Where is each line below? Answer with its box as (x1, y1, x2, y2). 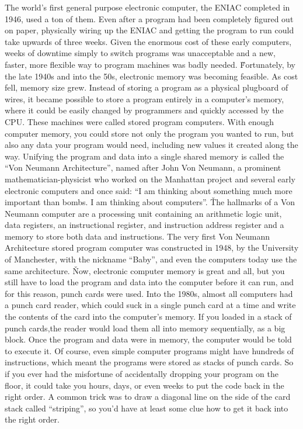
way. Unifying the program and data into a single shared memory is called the (5, 150, 284, 162)
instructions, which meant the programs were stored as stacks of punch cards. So (5, 356, 294, 368)
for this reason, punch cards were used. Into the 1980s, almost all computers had (5, 287, 293, 299)
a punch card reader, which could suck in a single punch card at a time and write (5, 299, 296, 311)
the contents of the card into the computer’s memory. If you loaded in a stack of (5, 310, 292, 323)
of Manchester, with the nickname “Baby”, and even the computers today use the (5, 253, 297, 265)
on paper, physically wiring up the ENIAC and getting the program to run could (5, 24, 294, 36)
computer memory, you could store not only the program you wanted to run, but (5, 127, 294, 139)
